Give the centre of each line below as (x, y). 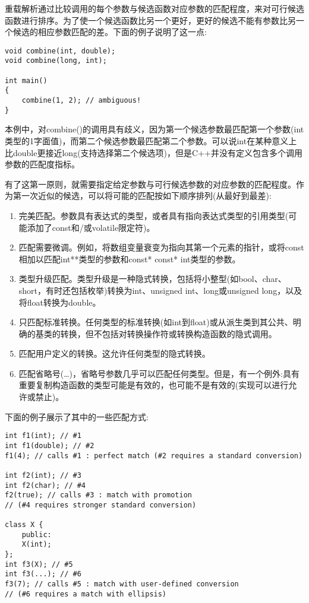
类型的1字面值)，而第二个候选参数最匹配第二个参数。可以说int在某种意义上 (151, 140)
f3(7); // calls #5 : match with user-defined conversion (122, 584)
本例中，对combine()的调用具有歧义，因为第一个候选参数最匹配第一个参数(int (154, 129)
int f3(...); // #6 (43, 574)
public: (37, 534)
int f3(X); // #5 (39, 564)
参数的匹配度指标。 (42, 164)
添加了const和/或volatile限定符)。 (91, 227)
